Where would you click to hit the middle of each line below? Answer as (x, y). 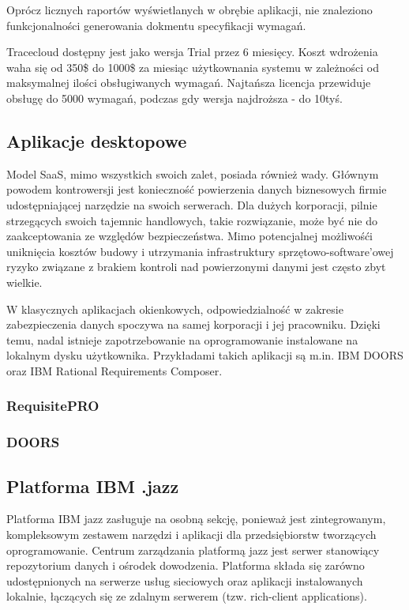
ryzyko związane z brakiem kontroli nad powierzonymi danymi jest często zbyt (196, 267)
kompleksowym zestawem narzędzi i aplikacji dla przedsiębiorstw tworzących (191, 534)
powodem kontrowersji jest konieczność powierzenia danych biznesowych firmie (197, 189)
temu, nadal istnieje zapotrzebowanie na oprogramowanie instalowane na (182, 339)
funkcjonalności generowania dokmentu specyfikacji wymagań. (156, 25)
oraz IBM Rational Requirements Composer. (114, 370)
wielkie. (24, 282)
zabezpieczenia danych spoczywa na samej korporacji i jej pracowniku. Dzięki (193, 324)
